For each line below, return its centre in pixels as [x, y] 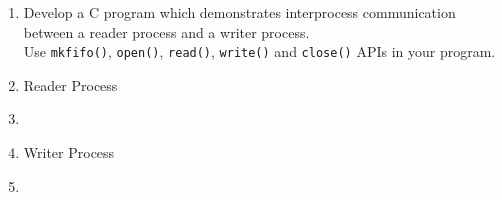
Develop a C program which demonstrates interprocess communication [239, 12]
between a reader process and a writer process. [166, 31]
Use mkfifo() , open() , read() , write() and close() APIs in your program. [259, 51]
